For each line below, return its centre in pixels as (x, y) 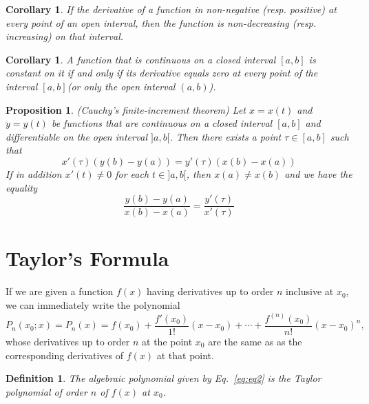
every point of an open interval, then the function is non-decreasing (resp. (161, 22)
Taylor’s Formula (87, 258)
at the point (167, 341)
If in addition (34, 173)
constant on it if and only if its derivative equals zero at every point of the (162, 73)
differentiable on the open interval (77, 136)
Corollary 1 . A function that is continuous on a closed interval (141, 59)
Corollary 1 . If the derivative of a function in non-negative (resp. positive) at (171, 9)
